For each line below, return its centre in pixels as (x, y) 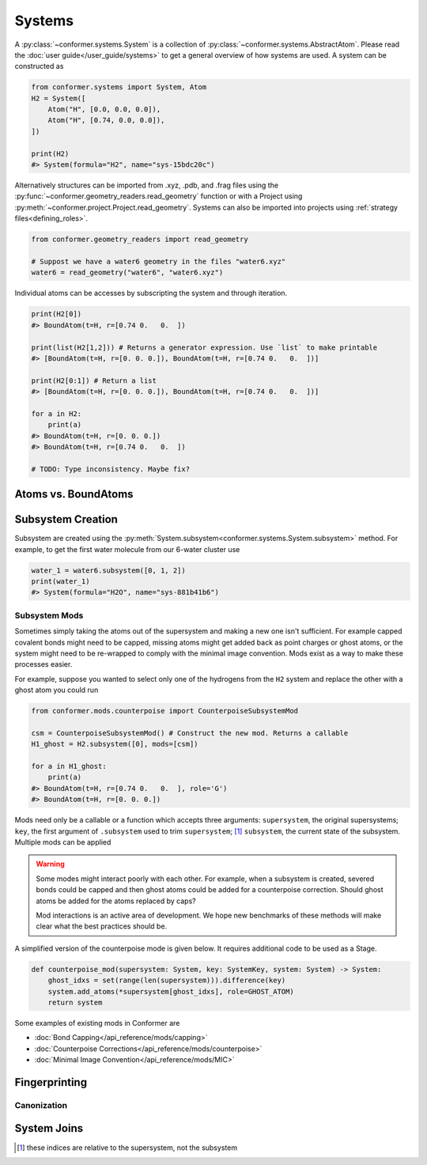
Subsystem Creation (66, 519)
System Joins (49, 1128)
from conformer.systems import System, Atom (119, 87)
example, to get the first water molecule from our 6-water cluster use (127, 549)
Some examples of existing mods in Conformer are (97, 1023)
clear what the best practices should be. (102, 926)
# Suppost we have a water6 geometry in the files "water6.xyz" (159, 261)
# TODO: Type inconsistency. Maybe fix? (110, 469)
